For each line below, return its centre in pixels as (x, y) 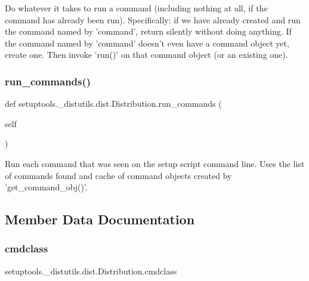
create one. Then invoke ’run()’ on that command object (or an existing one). (146, 55)
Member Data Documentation (100, 219)
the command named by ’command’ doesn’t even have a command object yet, (147, 43)
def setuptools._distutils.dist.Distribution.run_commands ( (113, 104)
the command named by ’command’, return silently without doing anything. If (148, 31)
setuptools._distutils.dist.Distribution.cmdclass (91, 271)
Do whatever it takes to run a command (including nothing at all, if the (136, 8)
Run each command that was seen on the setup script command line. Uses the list (155, 163)
